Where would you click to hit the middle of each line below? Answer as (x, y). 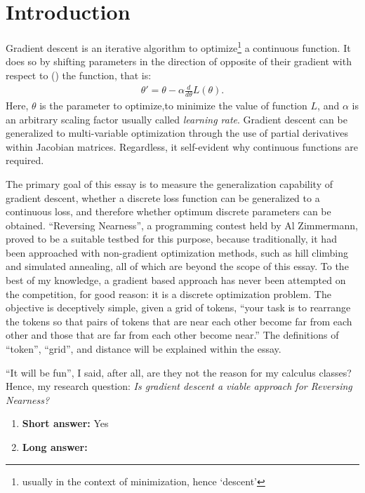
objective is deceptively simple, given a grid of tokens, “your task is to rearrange (178, 308)
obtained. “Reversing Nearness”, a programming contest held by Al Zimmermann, (182, 225)
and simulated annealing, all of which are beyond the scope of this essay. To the (177, 266)
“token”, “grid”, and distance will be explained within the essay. (144, 349)
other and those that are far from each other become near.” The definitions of (172, 335)
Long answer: (55, 447)
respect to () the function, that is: (79, 75)
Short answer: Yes (65, 423)
